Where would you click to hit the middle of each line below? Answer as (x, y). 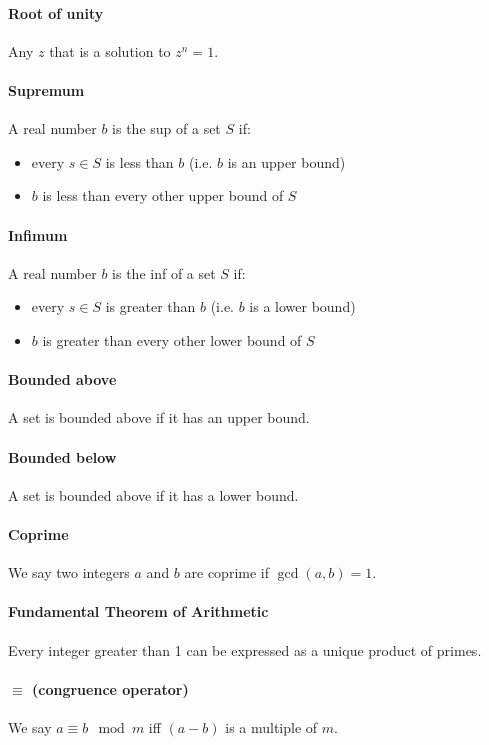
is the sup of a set (166, 128)
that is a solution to (110, 50)
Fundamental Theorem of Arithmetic (138, 611)
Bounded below (62, 456)
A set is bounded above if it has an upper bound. (159, 417)
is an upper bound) (286, 161)
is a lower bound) (302, 306)
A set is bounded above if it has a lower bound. (153, 494)
